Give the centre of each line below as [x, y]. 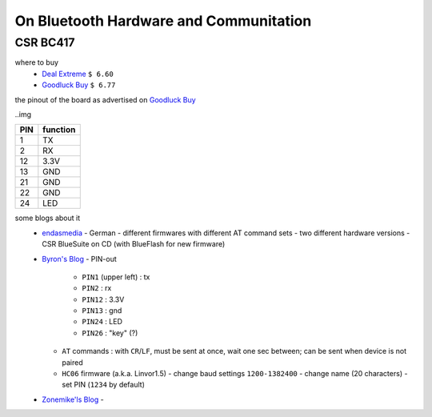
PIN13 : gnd [102, 311]
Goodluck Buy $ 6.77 [79, 85]
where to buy [37, 62]
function [59, 130]
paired [72, 362]
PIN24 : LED [102, 322]
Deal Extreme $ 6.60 [78, 74]
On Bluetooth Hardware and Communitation [163, 21]
